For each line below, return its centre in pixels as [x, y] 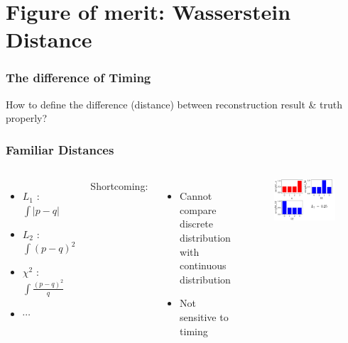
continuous [203, 265]
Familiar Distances [60, 149]
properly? [27, 118]
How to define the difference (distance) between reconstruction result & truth [174, 104]
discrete [196, 224]
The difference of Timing [78, 78]
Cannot [196, 196]
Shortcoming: [119, 186]
